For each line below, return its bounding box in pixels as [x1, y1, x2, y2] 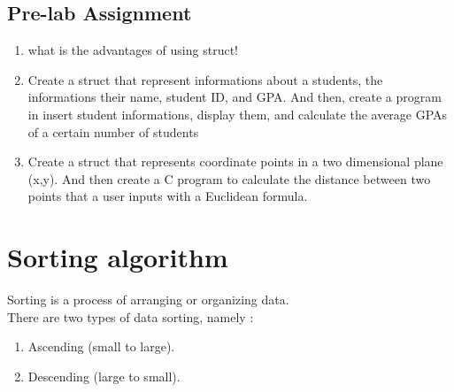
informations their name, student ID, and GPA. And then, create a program [27, 88, 442, 106]
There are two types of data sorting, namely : [7, 307, 254, 326]
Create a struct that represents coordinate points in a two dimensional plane [27, 152, 443, 171]
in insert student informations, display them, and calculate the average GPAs [27, 104, 448, 123]
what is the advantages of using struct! [27, 41, 238, 59]
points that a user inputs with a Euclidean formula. [27, 187, 308, 205]
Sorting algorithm [7, 239, 228, 275]
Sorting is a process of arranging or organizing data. [7, 290, 289, 309]
